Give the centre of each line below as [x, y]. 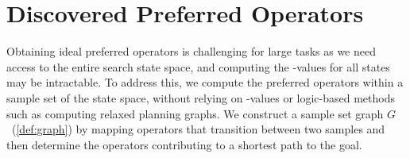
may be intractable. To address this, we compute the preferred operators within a [205, 82]
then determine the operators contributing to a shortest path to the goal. [184, 144]
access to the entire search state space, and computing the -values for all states [198, 66]
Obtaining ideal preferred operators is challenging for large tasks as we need [191, 51]
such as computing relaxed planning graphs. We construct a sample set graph [195, 113]
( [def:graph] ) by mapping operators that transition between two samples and [198, 129]
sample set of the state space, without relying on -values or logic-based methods [201, 97]
